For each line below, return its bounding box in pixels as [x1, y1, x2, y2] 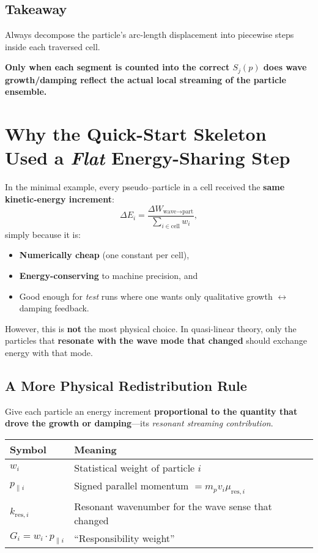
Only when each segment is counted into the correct [5, 61, 230, 73]
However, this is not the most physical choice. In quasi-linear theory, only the [5, 322, 297, 335]
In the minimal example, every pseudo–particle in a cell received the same [5, 180, 285, 193]
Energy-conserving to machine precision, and [19, 269, 198, 281]
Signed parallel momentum [74, 478, 189, 492]
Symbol [10, 442, 46, 456]
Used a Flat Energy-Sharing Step [5, 145, 290, 171]
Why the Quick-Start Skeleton [5, 121, 267, 146]
